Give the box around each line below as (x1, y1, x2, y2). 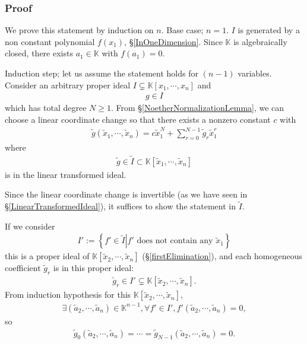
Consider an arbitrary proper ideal (5, 78, 131, 91)
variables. (238, 67, 272, 79)
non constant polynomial (5, 35, 95, 47)
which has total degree (5, 101, 87, 114)
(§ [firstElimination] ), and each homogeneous (142, 250, 302, 262)
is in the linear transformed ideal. (5, 168, 126, 180)
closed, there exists (5, 47, 73, 59)
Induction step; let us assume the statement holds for (5, 67, 198, 79)
